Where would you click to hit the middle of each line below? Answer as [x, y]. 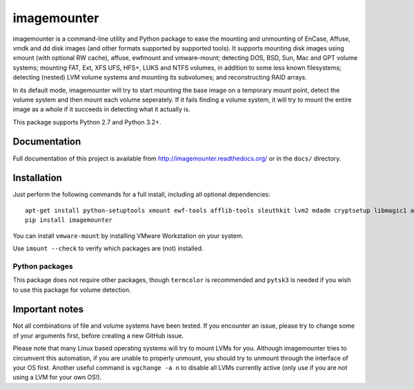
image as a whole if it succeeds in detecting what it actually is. [101, 109]
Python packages [43, 266]
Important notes [48, 309]
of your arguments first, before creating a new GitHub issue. [98, 335]
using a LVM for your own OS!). [57, 378]
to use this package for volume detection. [72, 290]
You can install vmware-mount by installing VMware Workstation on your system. [128, 236]
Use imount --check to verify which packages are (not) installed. [108, 248]
